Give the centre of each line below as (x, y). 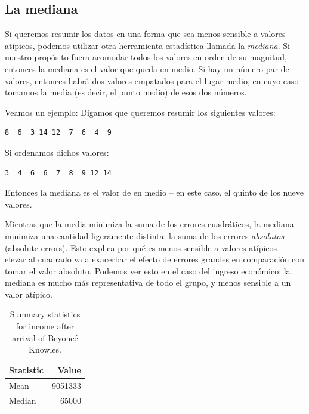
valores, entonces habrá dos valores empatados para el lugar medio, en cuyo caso (152, 80)
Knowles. (45, 349)
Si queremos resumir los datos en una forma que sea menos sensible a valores (145, 34)
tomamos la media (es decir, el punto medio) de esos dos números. (126, 92)
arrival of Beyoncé (45, 337)
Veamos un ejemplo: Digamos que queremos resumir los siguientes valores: (140, 112)
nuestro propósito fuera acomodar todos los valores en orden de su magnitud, (146, 57)
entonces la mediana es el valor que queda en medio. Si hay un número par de (147, 68)
